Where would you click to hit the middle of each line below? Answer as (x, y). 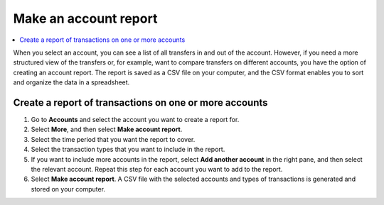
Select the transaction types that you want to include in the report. (128, 150)
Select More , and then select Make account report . (107, 129)
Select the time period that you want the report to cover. (113, 139)
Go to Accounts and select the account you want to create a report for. (135, 120)
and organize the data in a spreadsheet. (71, 82)
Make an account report (85, 18)
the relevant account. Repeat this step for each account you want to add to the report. (157, 169)
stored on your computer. (68, 189)
